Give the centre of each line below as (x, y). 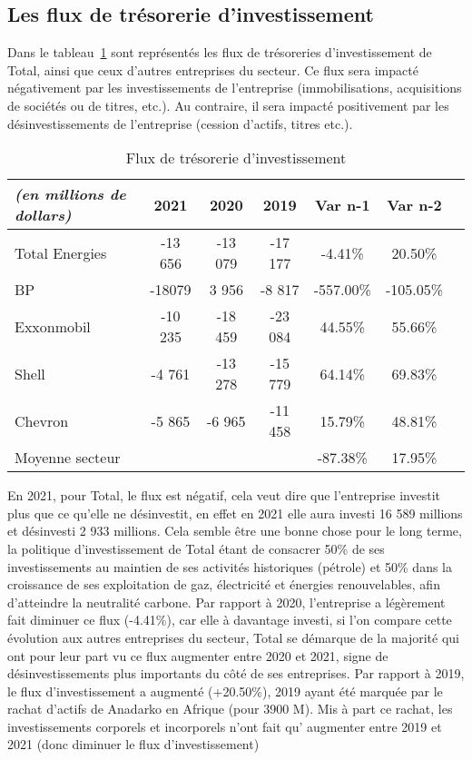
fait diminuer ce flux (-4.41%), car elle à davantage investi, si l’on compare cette (230, 620)
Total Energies (61, 252)
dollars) (43, 215)
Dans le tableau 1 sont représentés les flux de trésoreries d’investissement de (220, 52)
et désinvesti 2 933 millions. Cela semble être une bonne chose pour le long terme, (235, 531)
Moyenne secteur (68, 458)
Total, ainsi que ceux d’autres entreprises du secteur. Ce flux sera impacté (213, 69)
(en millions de (70, 194)
